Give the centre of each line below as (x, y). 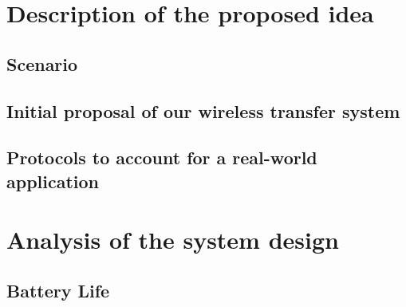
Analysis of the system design (173, 240)
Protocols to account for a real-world (162, 157)
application (53, 181)
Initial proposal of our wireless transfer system (203, 110)
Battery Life (58, 290)
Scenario (42, 63)
